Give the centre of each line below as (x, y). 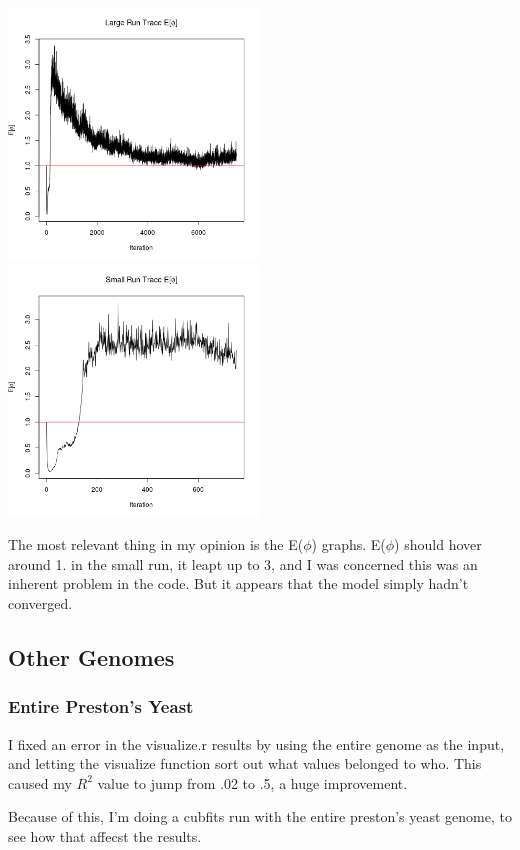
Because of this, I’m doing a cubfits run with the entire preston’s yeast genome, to (260, 816)
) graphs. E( (348, 544)
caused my (40, 782)
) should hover (438, 544)
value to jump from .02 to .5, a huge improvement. (252, 782)
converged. (40, 602)
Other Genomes (91, 656)
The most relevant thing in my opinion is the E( (156, 544)
